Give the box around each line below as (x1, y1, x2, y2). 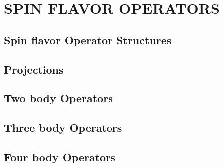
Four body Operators (4, 149, 115, 164)
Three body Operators (4, 120, 122, 135)
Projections (4, 61, 64, 77)
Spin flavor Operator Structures (4, 32, 172, 47)
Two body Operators (4, 90, 113, 106)
